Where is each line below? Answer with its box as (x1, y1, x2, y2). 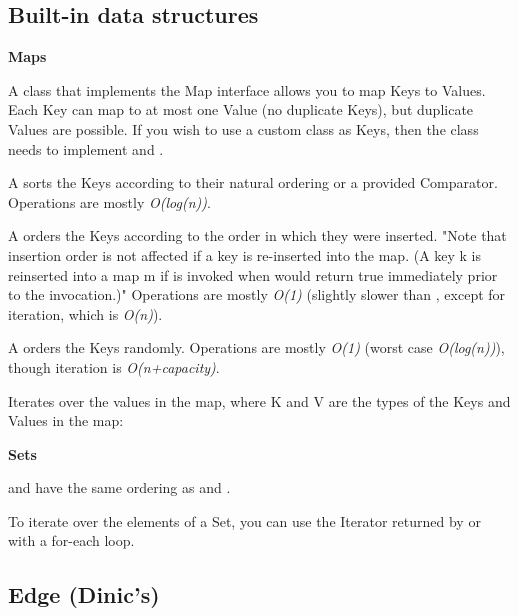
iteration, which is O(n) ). (8, 303, 163, 324)
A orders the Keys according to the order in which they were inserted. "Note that (8, 225, 507, 246)
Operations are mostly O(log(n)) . (8, 191, 211, 212)
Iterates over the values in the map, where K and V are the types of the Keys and (8, 390, 511, 411)
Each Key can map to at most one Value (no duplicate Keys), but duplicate (8, 99, 474, 120)
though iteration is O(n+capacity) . (8, 356, 220, 377)
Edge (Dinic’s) (8, 579, 160, 610)
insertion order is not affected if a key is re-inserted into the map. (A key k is (8, 244, 482, 265)
